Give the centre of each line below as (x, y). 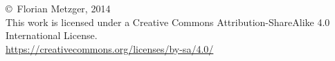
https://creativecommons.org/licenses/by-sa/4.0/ (110, 48)
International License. (52, 35)
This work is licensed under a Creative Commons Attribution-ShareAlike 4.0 (168, 22)
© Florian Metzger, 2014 (58, 8)
